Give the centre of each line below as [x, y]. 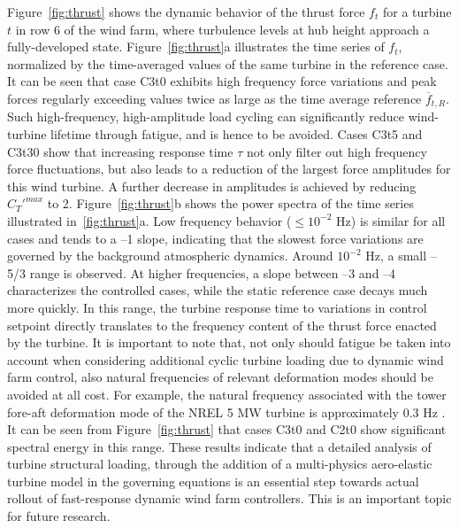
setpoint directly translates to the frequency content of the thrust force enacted [222, 325]
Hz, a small [396, 256]
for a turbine [417, 12]
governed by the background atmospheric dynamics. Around [170, 256]
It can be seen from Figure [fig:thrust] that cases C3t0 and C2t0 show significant [227, 429]
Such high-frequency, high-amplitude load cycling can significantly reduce [206, 116]
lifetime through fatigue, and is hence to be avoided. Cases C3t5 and [237, 134]
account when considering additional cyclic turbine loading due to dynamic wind [226, 359]
